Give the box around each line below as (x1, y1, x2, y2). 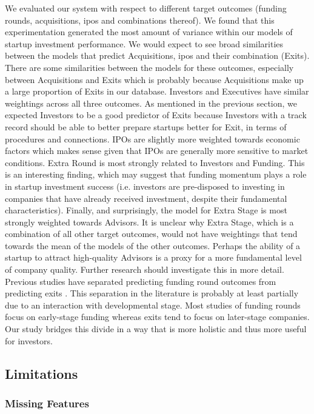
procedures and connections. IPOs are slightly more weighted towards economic (5, 132, 300, 145)
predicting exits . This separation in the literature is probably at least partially (5, 287, 299, 299)
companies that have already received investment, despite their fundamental (5, 192, 287, 204)
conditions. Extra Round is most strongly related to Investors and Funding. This (5, 156, 305, 169)
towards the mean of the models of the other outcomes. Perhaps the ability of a (5, 239, 301, 252)
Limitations (5, 364, 78, 382)
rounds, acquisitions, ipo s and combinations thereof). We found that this (5, 13, 275, 26)
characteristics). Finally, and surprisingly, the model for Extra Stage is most (5, 204, 287, 216)
